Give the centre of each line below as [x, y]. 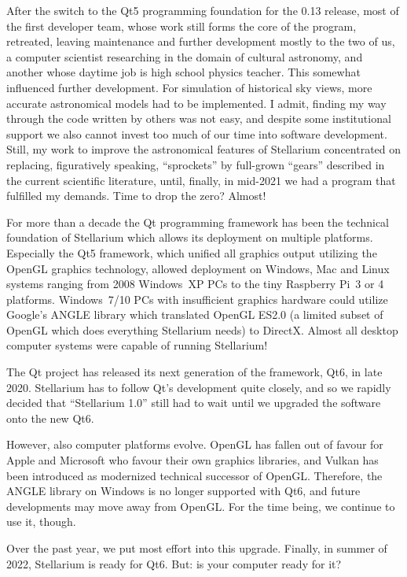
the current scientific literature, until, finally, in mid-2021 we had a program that [201, 180]
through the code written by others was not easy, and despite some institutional [199, 118]
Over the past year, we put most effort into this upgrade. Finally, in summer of [197, 548]
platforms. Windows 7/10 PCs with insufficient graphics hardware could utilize [197, 299]
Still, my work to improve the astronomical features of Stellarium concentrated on [204, 149]
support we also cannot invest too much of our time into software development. [197, 133]
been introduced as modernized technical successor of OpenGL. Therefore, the [194, 475]
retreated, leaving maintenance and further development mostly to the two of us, [201, 41]
